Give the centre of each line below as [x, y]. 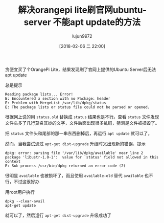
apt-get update [21, 205]
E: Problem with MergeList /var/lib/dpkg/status [56, 103]
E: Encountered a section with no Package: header [58, 98]
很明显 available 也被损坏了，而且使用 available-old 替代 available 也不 [79, 175]
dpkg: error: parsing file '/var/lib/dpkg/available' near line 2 [74, 153]
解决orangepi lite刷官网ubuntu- [82, 10]
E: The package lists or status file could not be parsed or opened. [78, 107]
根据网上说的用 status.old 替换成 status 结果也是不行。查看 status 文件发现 [82, 117]
